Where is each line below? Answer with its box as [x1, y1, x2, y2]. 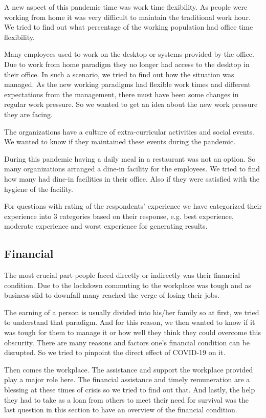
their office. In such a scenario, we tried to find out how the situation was [4, 69, 234, 79]
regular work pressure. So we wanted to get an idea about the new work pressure [4, 99, 258, 109]
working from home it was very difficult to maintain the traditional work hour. [4, 11, 251, 22]
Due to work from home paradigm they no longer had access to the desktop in [4, 58, 250, 69]
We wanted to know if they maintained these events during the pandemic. [4, 136, 236, 147]
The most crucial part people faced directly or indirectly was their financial [4, 270, 240, 280]
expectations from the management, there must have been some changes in [4, 89, 239, 99]
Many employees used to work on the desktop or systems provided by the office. [4, 49, 254, 59]
